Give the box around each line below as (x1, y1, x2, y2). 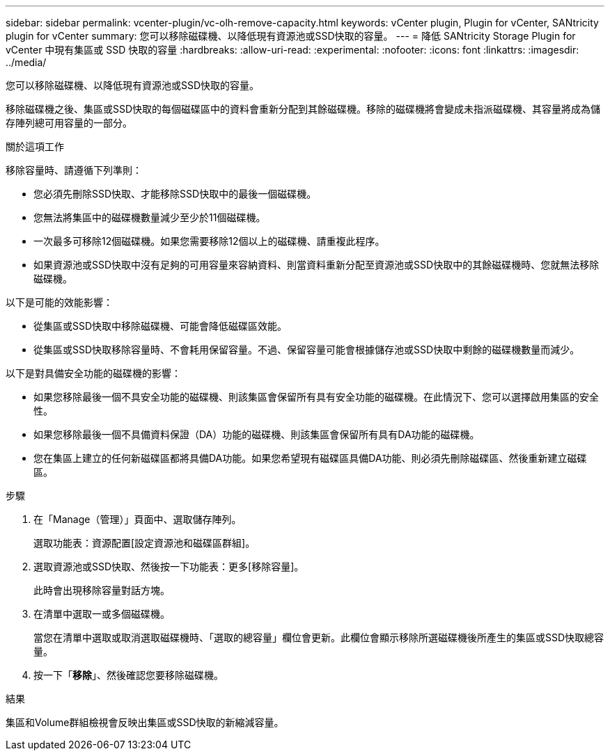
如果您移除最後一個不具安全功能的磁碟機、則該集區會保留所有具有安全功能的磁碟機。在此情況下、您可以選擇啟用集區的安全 (33, 391, 599, 403)
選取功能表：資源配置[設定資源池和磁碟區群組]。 (33, 537, 256, 549)
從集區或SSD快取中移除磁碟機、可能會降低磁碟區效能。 (33, 320, 288, 332)
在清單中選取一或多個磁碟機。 (33, 608, 170, 620)
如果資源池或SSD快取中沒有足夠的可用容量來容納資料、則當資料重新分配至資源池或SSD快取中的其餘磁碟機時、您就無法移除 (33, 259, 600, 271)
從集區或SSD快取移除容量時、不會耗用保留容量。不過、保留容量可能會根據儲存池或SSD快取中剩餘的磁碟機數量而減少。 (33, 344, 580, 355)
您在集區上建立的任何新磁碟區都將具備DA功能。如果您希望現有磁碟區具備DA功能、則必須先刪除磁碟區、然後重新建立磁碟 (33, 452, 587, 464)
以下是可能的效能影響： (6, 296, 113, 308)
